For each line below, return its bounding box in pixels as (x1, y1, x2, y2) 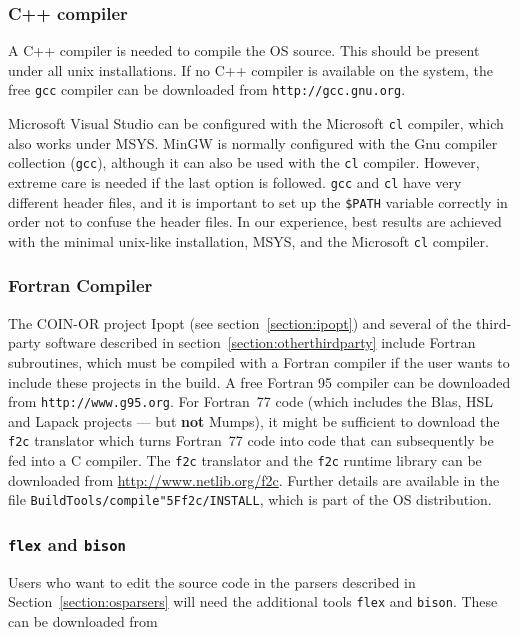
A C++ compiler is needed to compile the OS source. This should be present (8, 40, 480, 61)
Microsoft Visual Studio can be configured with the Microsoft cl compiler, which (8, 113, 504, 134)
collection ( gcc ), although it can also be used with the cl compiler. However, (8, 152, 480, 173)
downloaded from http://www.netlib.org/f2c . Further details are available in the (8, 469, 500, 490)
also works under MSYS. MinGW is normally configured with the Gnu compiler (8, 132, 498, 153)
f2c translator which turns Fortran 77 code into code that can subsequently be (8, 430, 494, 451)
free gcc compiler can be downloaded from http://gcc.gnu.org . (8, 79, 406, 100)
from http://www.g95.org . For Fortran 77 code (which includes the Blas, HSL (8, 391, 494, 412)
